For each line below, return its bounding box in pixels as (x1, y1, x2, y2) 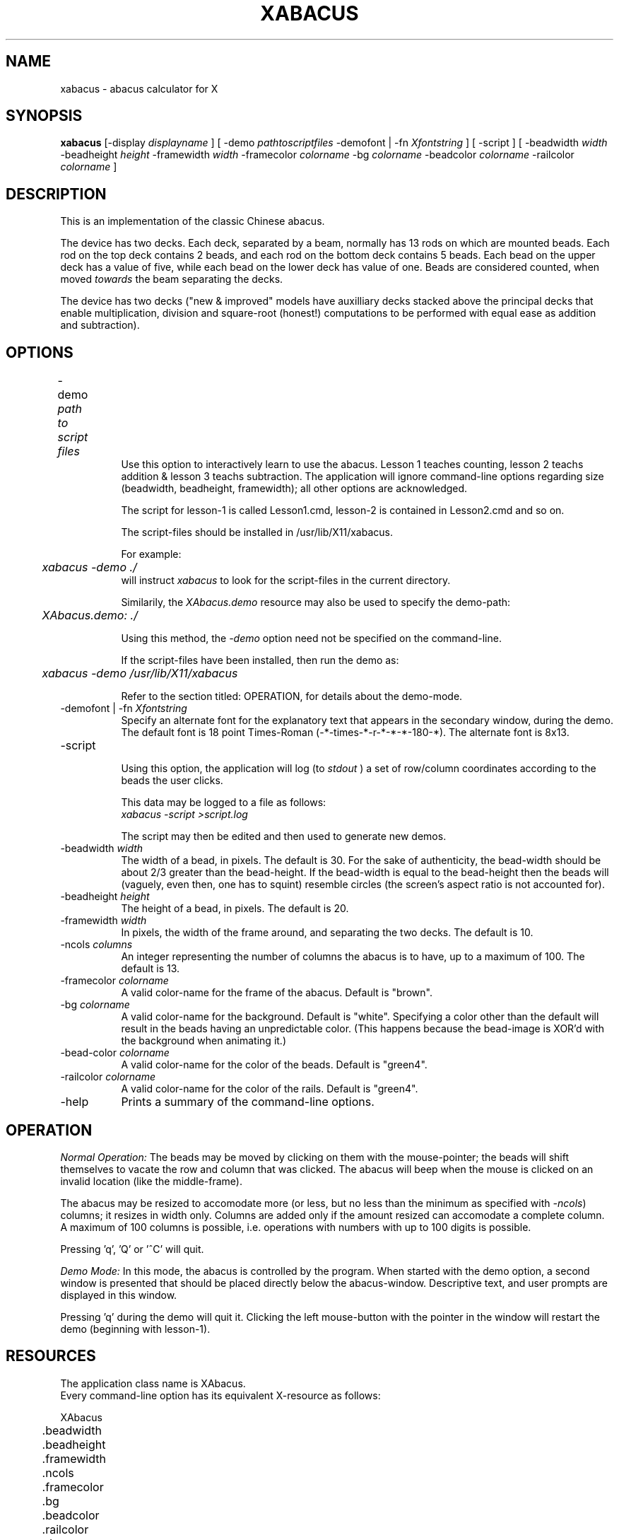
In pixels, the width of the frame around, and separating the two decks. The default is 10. (121, 926, 533, 939)
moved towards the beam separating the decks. (60, 273, 283, 286)
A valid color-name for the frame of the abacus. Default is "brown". (121, 986, 432, 999)
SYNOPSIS (6, 107, 83, 125)
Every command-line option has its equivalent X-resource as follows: (60, 1389, 381, 1401)
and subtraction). (60, 319, 140, 332)
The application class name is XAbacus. (60, 1377, 246, 1389)
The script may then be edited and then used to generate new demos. (121, 830, 447, 843)
